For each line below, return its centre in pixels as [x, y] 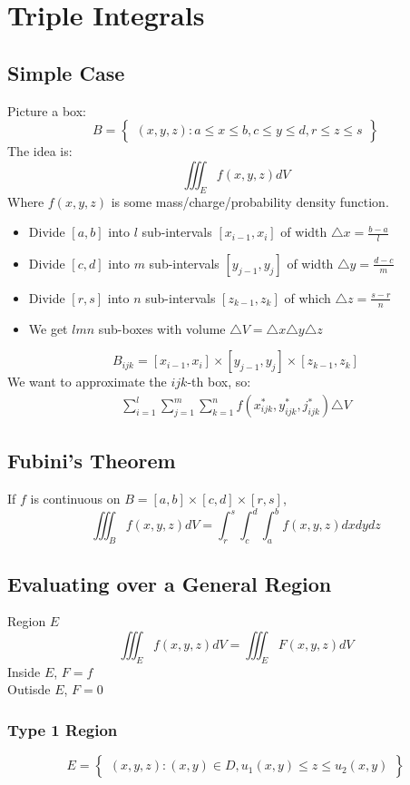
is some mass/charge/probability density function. [250, 201]
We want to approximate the [87, 382]
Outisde [29, 689]
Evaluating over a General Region [170, 583]
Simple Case [66, 72]
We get [48, 328]
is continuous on [75, 499]
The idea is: [40, 151]
